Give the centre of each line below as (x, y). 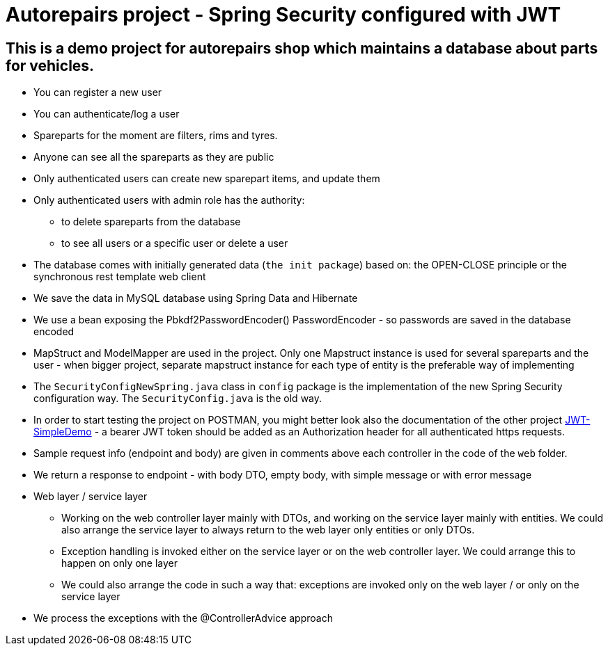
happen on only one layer (120, 563)
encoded (54, 332)
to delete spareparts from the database (151, 222)
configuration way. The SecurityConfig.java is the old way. (178, 399)
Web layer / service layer (91, 497)
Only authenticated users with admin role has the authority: (169, 200)
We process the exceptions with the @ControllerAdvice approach (183, 618)
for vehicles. (50, 65)
